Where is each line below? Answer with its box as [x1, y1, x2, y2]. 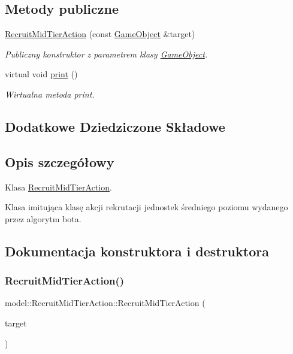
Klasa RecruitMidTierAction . [5, 180, 112, 193]
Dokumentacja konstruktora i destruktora [5, 241, 269, 260]
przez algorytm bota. [5, 212, 81, 225]
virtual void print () [5, 68, 78, 80]
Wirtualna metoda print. [5, 87, 95, 100]
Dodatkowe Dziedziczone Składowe [5, 117, 225, 135]
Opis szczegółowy [5, 152, 114, 171]
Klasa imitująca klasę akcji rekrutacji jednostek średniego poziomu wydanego [5, 201, 288, 213]
